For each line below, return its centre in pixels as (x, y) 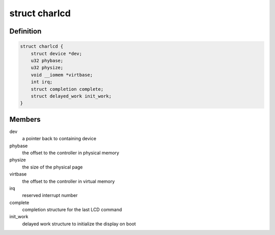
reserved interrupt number (50, 195)
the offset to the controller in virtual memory (68, 181)
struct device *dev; (57, 54)
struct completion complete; (67, 89)
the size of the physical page (52, 167)
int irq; (42, 82)
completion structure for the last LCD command (72, 210)
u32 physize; (47, 68)
